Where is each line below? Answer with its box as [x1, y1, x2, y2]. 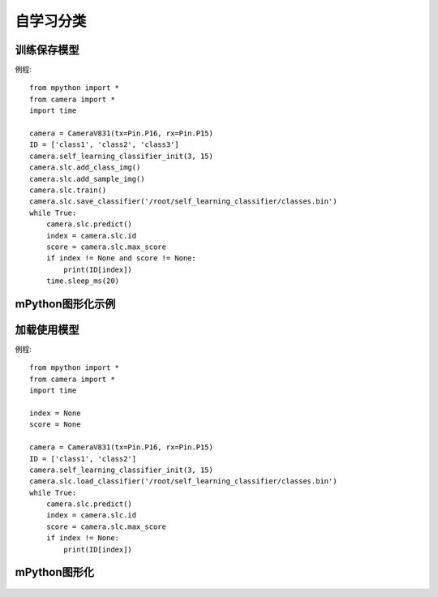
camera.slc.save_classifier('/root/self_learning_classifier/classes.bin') [29, 197, 337, 206]
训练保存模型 [15, 43, 79, 57]
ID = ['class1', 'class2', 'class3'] [29, 140, 180, 149]
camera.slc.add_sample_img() [29, 174, 145, 183]
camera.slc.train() [29, 185, 107, 195]
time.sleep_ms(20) [45, 277, 120, 286]
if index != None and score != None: [45, 254, 196, 263]
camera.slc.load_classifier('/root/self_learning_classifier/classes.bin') [29, 477, 337, 486]
